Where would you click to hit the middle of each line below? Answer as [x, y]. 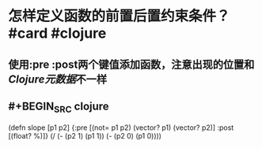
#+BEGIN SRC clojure [59, 107]
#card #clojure [57, 33]
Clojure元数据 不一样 [58, 79]
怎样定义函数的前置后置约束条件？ [120, 16]
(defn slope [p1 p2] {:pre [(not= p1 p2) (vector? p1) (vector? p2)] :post [121, 128]
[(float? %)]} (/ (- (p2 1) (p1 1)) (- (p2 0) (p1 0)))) [85, 135]
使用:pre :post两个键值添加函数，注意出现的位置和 [131, 64]
